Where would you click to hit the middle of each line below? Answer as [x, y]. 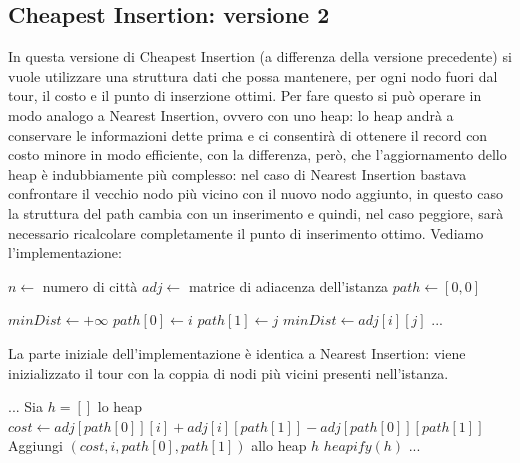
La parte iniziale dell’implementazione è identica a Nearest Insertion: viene [237, 352]
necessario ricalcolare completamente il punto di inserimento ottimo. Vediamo [246, 232]
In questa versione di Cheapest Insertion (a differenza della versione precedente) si [260, 56]
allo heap [279, 445]
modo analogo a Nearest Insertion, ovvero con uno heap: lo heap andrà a [231, 114]
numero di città [90, 285]
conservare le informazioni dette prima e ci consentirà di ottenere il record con [248, 134]
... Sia [26, 406]
